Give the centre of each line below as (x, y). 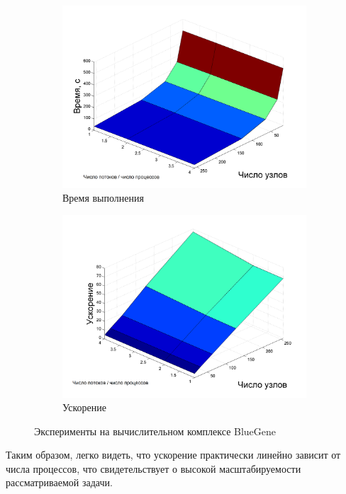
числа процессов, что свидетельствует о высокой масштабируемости (154, 468)
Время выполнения (103, 198)
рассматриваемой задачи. (59, 482)
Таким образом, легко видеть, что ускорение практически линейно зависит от (173, 455)
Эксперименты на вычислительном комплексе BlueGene (155, 431)
